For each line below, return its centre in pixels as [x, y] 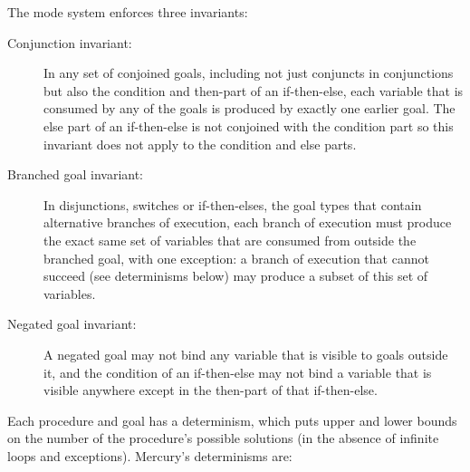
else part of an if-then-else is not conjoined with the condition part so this [249, 125]
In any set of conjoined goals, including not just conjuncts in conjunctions [249, 73]
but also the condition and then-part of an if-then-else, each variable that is [254, 90]
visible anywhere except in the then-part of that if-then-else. [211, 390]
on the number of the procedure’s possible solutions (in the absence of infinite [223, 438]
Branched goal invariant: [76, 174]
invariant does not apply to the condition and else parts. [200, 144]
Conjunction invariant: [70, 42]
